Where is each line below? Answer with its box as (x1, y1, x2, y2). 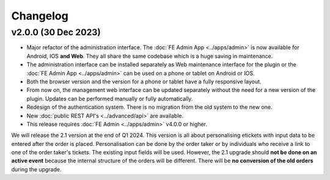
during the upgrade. (11, 165, 62, 173)
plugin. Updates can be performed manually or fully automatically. (26, 95, 193, 102)
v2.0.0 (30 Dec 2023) (11, 27, 101, 38)
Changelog (11, 9, 68, 22)
